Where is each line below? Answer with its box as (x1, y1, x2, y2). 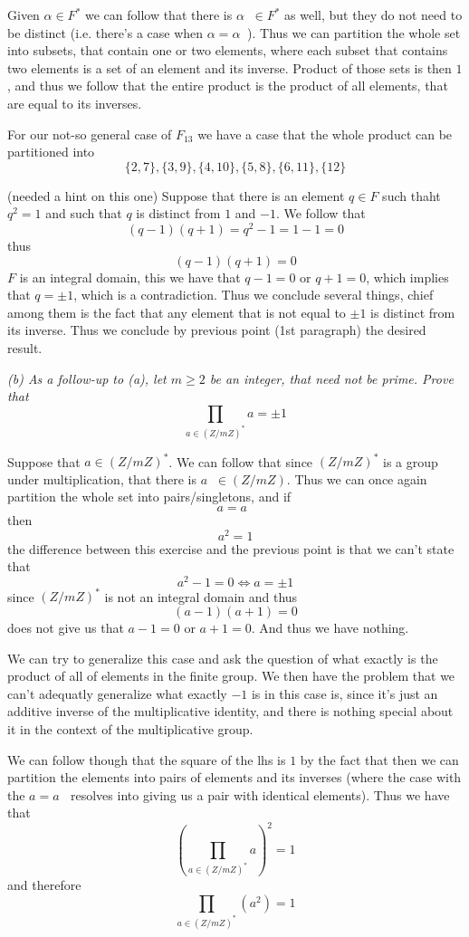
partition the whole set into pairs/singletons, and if (7, 487, 292, 506)
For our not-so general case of (7, 124, 172, 143)
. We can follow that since (168, 452, 313, 471)
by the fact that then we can (300, 750, 459, 769)
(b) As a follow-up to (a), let (7, 368, 167, 387)
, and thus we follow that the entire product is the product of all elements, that (7, 76, 448, 95)
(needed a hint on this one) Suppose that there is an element (7, 186, 345, 205)
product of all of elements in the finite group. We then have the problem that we (7, 666, 455, 685)
